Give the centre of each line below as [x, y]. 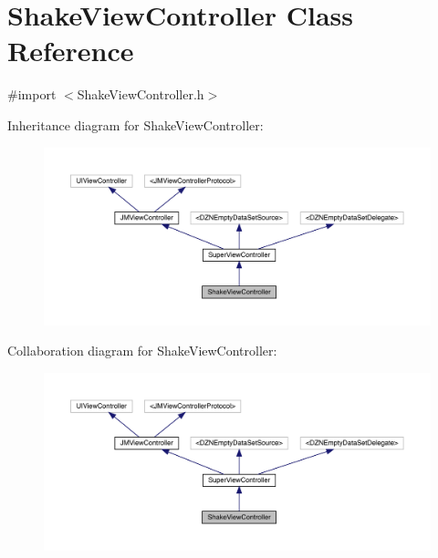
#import [32, 94]
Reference [71, 51]
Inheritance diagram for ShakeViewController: [136, 124]
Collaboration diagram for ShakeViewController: [142, 351]
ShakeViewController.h [141, 94]
